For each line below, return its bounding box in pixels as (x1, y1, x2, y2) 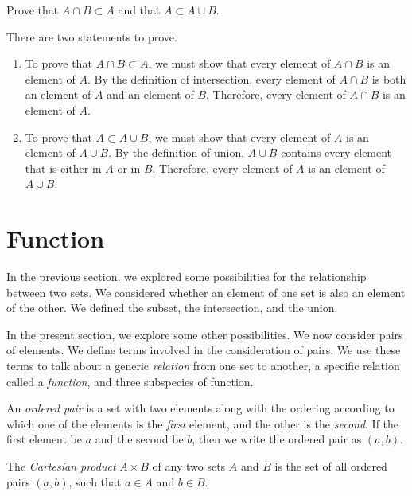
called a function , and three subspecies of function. (6, 373, 254, 389)
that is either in (25, 159, 102, 176)
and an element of (107, 86, 194, 103)
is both (371, 70, 406, 87)
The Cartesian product (6, 458, 116, 474)
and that (118, 2, 161, 18)
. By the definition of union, (108, 144, 245, 161)
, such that (68, 473, 122, 490)
